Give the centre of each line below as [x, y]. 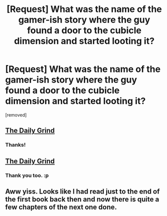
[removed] [16, 115]
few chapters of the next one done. [61, 207]
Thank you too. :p [27, 175]
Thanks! [16, 145]
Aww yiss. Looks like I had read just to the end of [82, 191]
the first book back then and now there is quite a [82, 199]
